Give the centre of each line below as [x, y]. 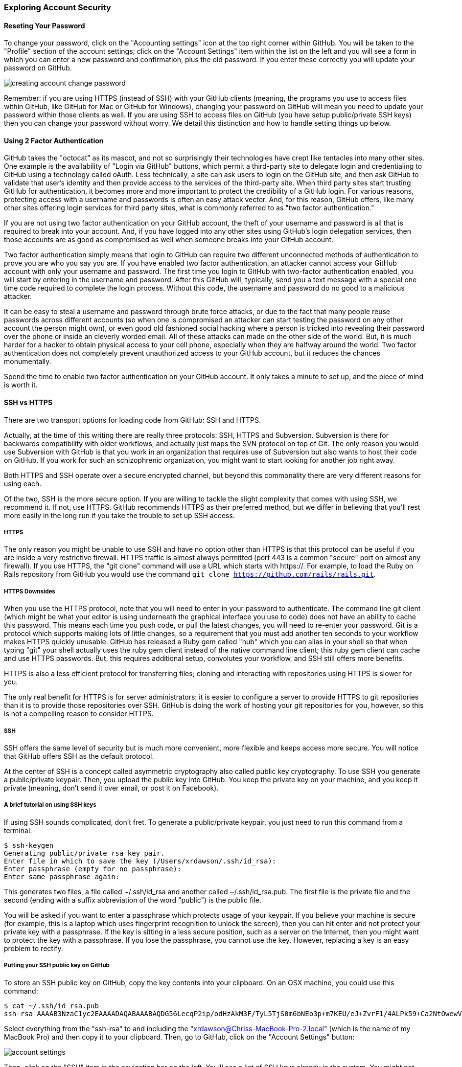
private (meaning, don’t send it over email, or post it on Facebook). [111, 788]
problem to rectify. [34, 948]
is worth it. [21, 385]
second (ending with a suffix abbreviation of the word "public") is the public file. [133, 900]
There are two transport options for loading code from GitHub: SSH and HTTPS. [133, 420]
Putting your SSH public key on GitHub [57, 965]
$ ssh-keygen [29, 845]
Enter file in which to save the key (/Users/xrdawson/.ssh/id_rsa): [140, 861]
